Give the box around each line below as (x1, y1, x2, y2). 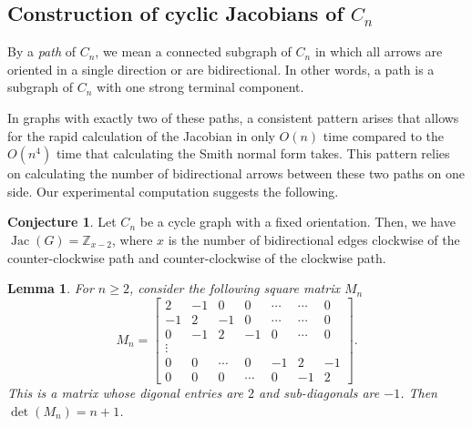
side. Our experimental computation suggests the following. (7, 181, 339, 200)
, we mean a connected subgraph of (95, 42, 292, 61)
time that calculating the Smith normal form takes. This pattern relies (56, 144, 450, 163)
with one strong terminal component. (97, 77, 304, 97)
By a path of (7, 42, 76, 61)
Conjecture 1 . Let (7, 212, 117, 231)
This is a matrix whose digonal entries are (7, 382, 243, 402)
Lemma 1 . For (7, 279, 94, 298)
